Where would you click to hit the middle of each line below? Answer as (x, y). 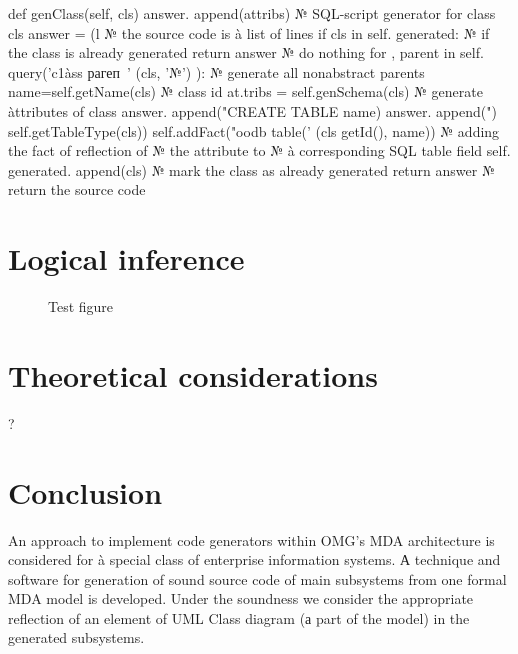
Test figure (81, 306)
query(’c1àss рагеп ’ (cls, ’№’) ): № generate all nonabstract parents (216, 71)
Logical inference (126, 258)
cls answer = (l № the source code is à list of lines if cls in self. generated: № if (249, 32)
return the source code (77, 189)
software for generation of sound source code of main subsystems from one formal (257, 578)
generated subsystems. (76, 637)
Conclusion (85, 491)
